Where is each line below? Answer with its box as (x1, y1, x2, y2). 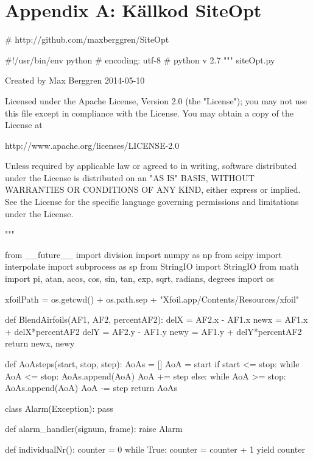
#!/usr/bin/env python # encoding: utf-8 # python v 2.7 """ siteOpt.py (5, 53, 275, 66)
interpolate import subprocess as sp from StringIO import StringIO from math (5, 260, 299, 273)
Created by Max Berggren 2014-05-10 (5, 74, 145, 87)
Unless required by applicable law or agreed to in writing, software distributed (5, 159, 297, 172)
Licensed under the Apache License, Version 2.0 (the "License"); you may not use (5, 94, 308, 107)
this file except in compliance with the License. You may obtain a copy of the (5, 106, 294, 119)
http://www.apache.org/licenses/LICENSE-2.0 (5, 138, 180, 151)
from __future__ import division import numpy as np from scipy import (5, 248, 282, 261)
